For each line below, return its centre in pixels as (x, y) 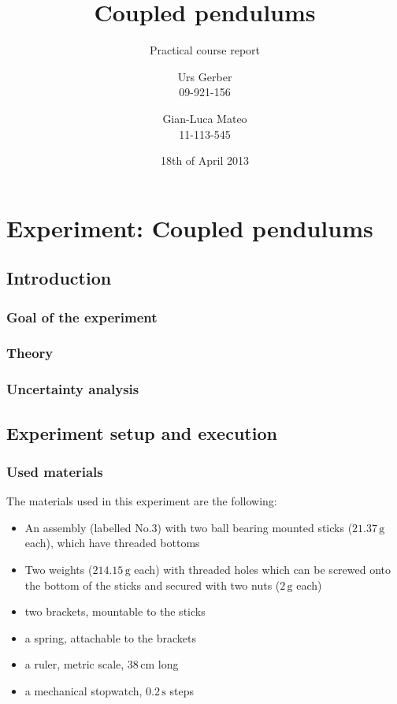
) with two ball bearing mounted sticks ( (255, 527)
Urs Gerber (205, 76)
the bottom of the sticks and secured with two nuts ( (152, 585)
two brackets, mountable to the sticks (115, 611)
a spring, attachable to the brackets (111, 637)
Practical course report (205, 50)
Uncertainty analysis (73, 389)
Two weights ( (59, 569)
